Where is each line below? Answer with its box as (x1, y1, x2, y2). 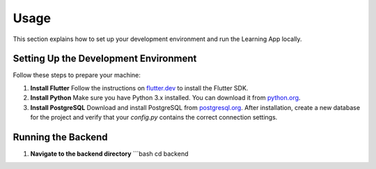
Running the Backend (13, 131, 108, 143)
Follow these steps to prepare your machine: (13, 71, 141, 79)
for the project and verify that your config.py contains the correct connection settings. (30, 113, 278, 122)
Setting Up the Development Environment (13, 53, 197, 65)
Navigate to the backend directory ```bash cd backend (30, 150, 189, 158)
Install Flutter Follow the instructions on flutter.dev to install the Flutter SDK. (30, 83, 249, 92)
